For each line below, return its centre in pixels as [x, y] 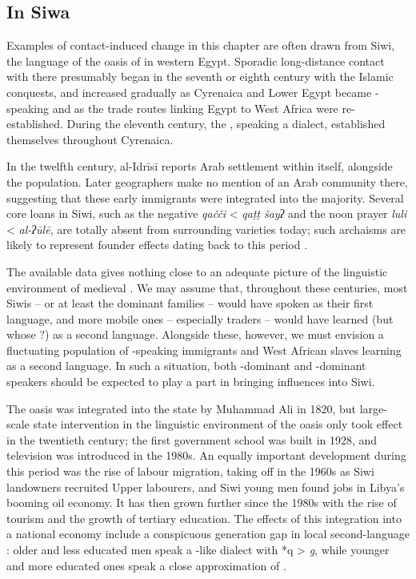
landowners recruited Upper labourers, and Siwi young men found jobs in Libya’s [206, 487]
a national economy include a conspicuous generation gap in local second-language [208, 534]
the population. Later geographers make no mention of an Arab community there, [207, 181]
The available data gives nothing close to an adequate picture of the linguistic [197, 271]
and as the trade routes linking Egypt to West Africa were [195, 108]
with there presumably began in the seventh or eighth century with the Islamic [200, 76]
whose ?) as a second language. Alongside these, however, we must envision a [195, 334]
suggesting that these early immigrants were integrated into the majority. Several [205, 197]
